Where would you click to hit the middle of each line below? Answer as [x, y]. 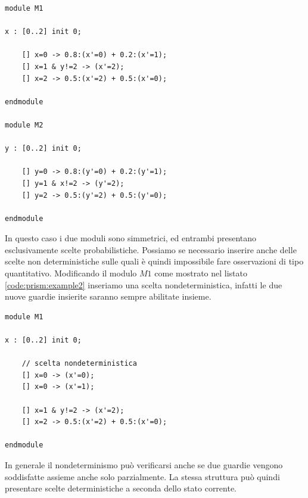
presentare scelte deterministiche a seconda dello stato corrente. [121, 488]
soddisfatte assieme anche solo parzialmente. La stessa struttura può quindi [142, 476]
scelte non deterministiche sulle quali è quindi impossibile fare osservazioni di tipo [154, 261]
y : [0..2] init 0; [43, 149]
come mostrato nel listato [201, 273]
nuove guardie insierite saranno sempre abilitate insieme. [108, 296]
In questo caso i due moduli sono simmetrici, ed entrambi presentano [131, 238]
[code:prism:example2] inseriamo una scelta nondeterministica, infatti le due [144, 284]
